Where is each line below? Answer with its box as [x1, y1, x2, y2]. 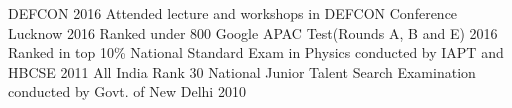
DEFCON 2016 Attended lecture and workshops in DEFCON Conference [8, 3, 458, 23]
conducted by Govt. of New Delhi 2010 [8, 81, 246, 102]
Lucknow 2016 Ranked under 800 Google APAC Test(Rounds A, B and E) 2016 [8, 22, 498, 43]
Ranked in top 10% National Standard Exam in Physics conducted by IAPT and [8, 42, 504, 63]
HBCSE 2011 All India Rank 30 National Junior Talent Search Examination [8, 61, 476, 82]
